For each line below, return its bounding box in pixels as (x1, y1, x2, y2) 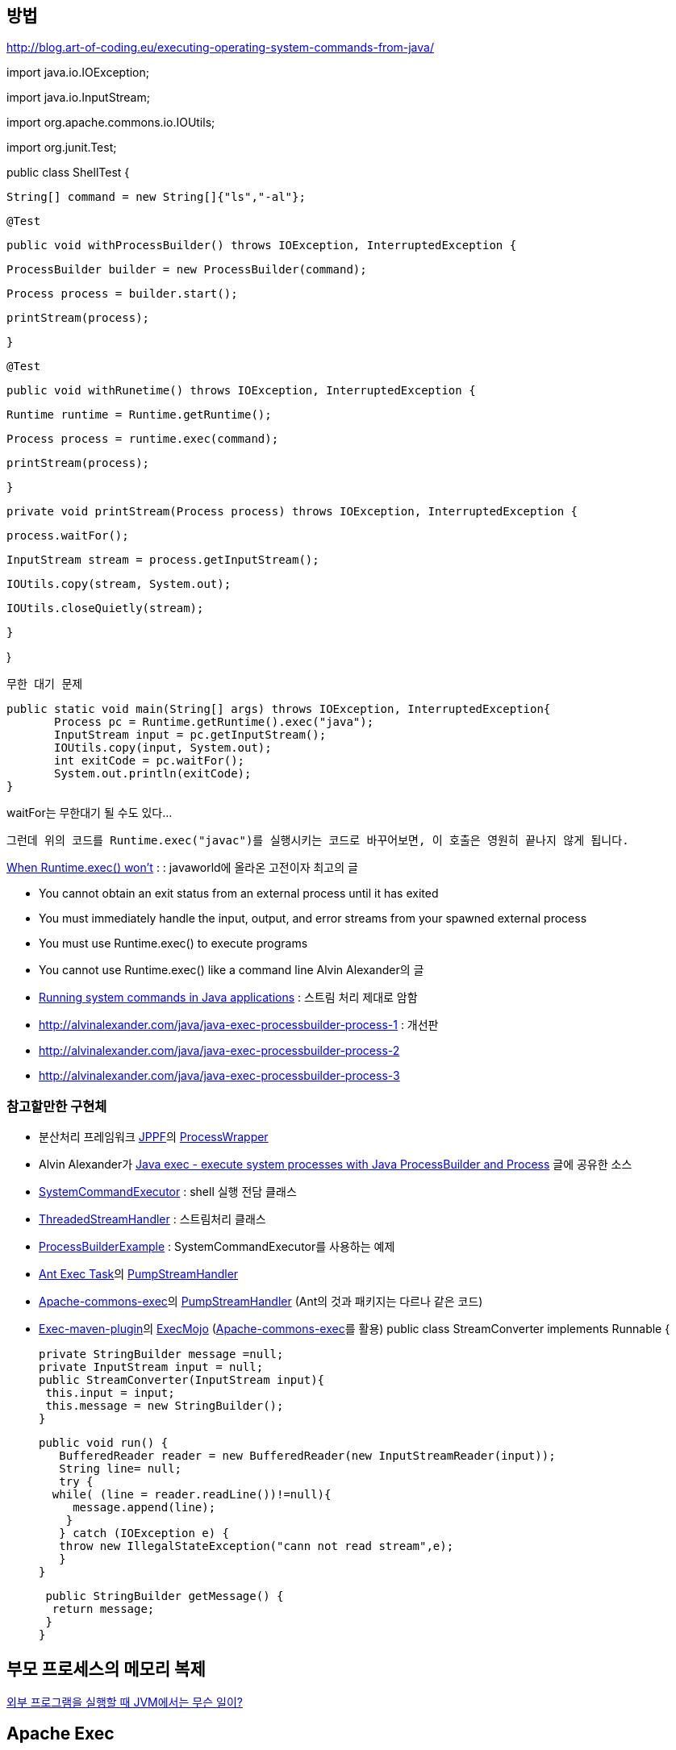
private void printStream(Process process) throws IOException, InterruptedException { (6, 505, 578, 519)
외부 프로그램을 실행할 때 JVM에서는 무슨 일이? (6, 1695, 243, 1710)
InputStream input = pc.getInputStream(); (54, 728, 327, 742)
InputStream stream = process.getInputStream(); (6, 553, 319, 567)
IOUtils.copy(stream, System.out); (6, 577, 232, 591)
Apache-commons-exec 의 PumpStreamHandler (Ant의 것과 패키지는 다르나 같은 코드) (39, 1294, 483, 1309)
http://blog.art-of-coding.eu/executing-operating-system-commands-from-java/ (6, 40, 434, 55)
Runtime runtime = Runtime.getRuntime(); (6, 408, 272, 422)
